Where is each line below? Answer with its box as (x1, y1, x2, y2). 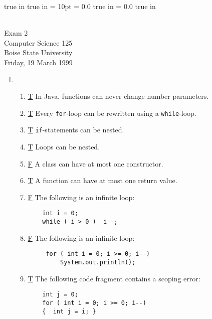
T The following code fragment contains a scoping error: (28, 273, 200, 283)
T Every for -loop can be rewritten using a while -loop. (28, 107, 196, 118)
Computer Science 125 (4, 37, 73, 48)
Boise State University (4, 47, 73, 58)
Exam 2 (4, 28, 28, 38)
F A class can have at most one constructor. (28, 158, 163, 169)
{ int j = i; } (42, 307, 96, 315)
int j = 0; (42, 291, 78, 298)
